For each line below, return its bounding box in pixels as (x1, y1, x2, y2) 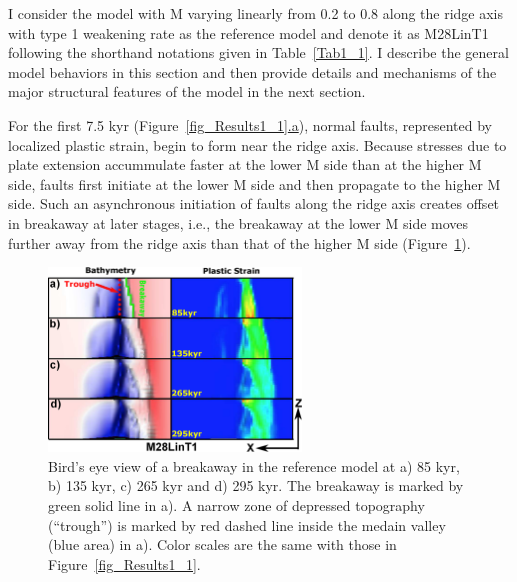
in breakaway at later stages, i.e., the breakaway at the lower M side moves (8, 212, 469, 233)
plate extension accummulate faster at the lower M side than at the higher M (8, 154, 482, 175)
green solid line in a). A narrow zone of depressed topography (48, 494, 425, 515)
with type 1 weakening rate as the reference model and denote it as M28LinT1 (8, 22, 489, 43)
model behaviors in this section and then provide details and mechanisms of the (8, 61, 497, 82)
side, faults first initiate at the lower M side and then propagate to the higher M (8, 173, 501, 194)
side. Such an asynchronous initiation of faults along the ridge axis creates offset (8, 193, 500, 214)
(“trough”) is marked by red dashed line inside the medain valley (48, 514, 446, 535)
